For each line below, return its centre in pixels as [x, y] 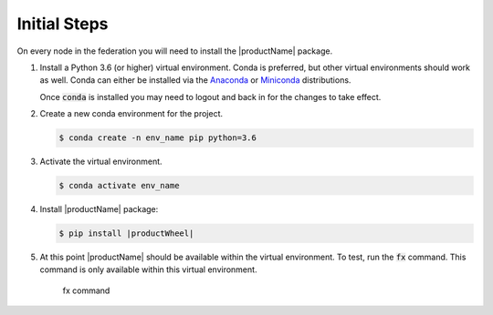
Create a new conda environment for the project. [131, 114]
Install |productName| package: [99, 209]
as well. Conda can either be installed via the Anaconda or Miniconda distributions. [195, 80]
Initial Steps [63, 24]
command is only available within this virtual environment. [148, 269]
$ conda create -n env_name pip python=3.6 [158, 138]
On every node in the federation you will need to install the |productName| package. [175, 51]
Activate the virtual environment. [101, 162]
